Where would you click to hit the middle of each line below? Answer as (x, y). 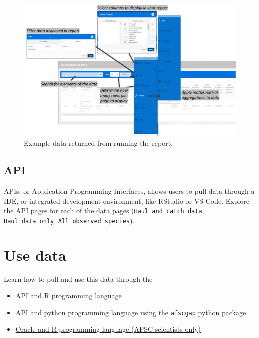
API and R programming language (69, 296)
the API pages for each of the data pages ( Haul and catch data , (104, 211)
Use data (35, 255)
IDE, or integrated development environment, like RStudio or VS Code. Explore (127, 201)
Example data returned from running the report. (98, 143)
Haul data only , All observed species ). (69, 220)
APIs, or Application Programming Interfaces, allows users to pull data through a (129, 191)
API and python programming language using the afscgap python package (131, 312)
